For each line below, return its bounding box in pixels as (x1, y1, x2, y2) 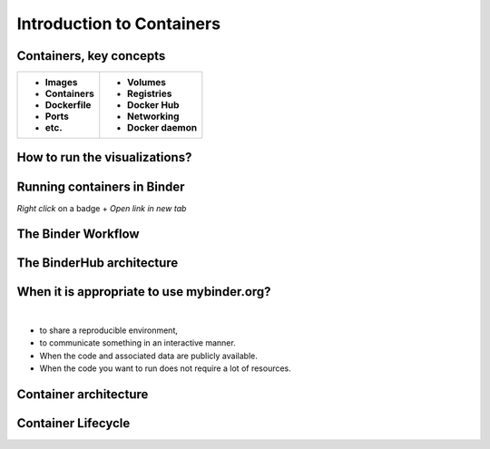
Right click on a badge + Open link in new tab (16, 202, 187, 213)
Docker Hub (127, 99, 180, 112)
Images (44, 76, 78, 89)
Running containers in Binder (16, 179, 185, 194)
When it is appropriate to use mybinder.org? (16, 284, 271, 299)
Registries (127, 87, 172, 100)
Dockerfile (44, 99, 92, 112)
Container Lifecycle (16, 415, 131, 431)
